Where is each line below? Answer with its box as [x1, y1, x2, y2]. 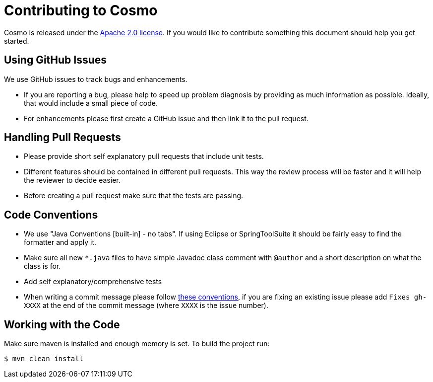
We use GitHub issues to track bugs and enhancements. [4, 75, 187, 83]
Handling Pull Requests [4, 131, 121, 144]
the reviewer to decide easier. [24, 176, 121, 185]
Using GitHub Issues [4, 54, 107, 67]
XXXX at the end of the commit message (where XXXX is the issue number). [24, 301, 268, 310]
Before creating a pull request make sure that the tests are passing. [24, 191, 244, 200]
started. [4, 36, 29, 45]
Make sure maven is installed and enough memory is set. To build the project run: [4, 339, 270, 348]
